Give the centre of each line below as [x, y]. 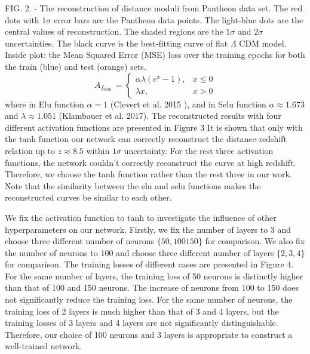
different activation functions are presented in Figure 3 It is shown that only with [154, 127]
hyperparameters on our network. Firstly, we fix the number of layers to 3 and [148, 229]
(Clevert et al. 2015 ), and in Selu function [188, 104]
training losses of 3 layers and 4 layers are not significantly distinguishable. [142, 323]
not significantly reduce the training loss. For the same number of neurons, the [149, 299]
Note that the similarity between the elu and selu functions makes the [133, 185]
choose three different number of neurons [79, 241]
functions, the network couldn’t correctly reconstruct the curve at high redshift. [151, 162]
